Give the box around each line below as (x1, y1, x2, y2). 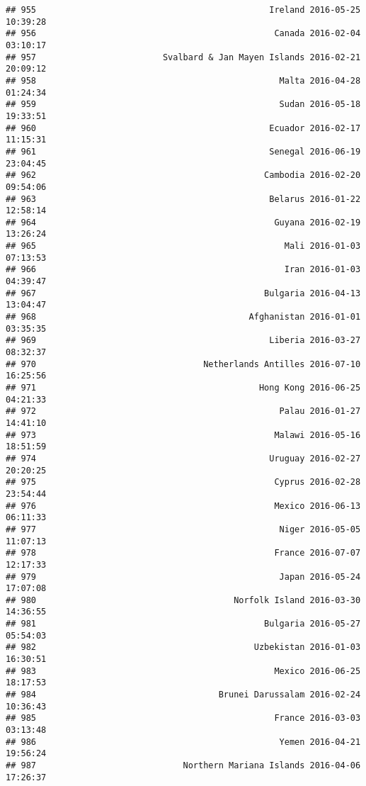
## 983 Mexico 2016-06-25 (6, 666, 361, 676)
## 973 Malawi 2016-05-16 (6, 430, 361, 440)
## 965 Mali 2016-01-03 (6, 241, 361, 252)
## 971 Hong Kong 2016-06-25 (6, 383, 361, 393)
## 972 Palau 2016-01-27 (6, 406, 361, 417)
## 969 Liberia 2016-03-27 (6, 335, 361, 346)
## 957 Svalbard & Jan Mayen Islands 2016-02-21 (6, 52, 361, 62)
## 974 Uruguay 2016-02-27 (6, 453, 361, 464)
